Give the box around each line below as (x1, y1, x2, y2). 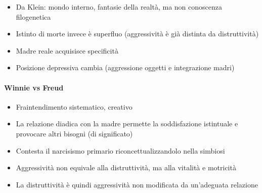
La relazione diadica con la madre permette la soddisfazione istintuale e (16, 118, 238, 129)
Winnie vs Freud (4, 82, 64, 92)
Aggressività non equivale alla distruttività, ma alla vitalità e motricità (16, 162, 236, 173)
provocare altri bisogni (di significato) (16, 128, 133, 138)
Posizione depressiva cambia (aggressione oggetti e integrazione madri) (16, 62, 235, 73)
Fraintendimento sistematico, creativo (16, 101, 133, 112)
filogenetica (16, 11, 51, 22)
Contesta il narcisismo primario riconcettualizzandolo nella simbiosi (16, 145, 225, 156)
